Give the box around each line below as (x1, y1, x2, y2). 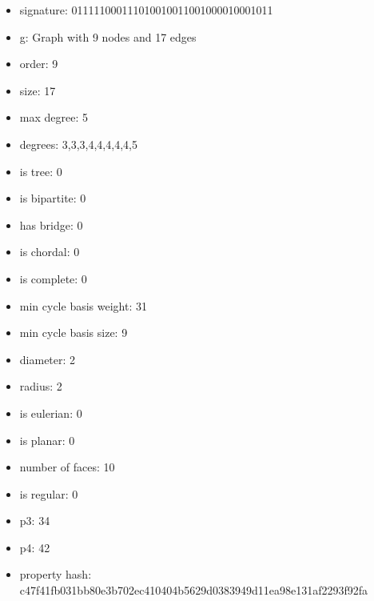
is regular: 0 (19, 485, 78, 502)
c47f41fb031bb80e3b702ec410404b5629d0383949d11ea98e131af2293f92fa (19, 582, 368, 599)
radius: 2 (19, 378, 62, 395)
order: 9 (19, 55, 58, 72)
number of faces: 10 (19, 459, 115, 475)
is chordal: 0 (19, 243, 80, 260)
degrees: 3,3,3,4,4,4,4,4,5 (19, 135, 137, 152)
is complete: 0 (19, 270, 87, 286)
